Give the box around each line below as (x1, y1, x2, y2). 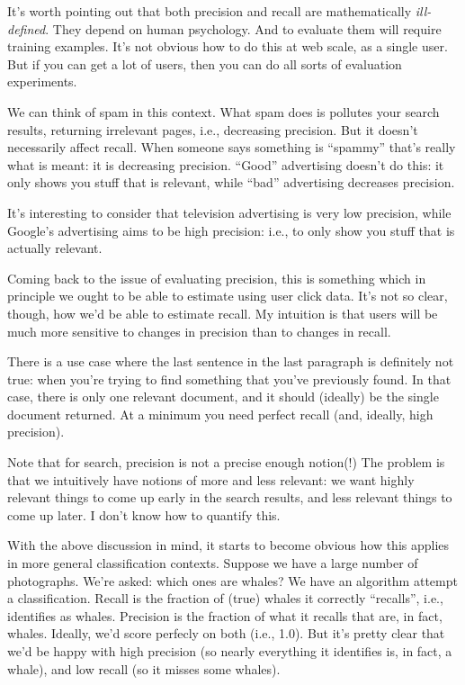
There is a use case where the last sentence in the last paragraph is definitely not (7, 352, 454, 371)
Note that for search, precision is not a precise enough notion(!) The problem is (7, 453, 445, 472)
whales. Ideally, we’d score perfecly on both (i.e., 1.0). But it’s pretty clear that (7, 624, 445, 643)
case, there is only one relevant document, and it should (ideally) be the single (7, 387, 439, 406)
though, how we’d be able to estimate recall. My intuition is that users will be (7, 303, 438, 322)
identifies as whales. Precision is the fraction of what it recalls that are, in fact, (7, 606, 443, 625)
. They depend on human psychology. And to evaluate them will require (45, 19, 442, 38)
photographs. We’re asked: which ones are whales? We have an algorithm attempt (7, 571, 458, 590)
